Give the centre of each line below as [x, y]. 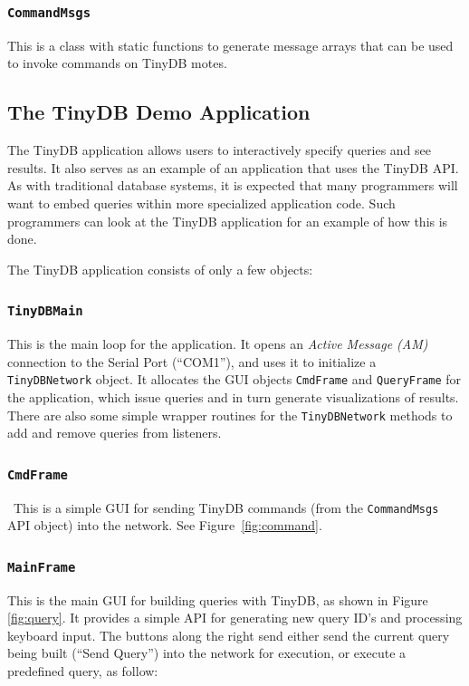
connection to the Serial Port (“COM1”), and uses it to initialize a [192, 361]
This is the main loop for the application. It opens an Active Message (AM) [218, 344]
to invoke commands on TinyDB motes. [117, 63]
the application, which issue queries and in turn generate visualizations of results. [233, 397]
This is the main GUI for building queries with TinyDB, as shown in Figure [218, 599]
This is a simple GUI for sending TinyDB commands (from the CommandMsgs [226, 507]
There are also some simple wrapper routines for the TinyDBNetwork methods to [230, 415]
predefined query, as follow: [83, 671]
